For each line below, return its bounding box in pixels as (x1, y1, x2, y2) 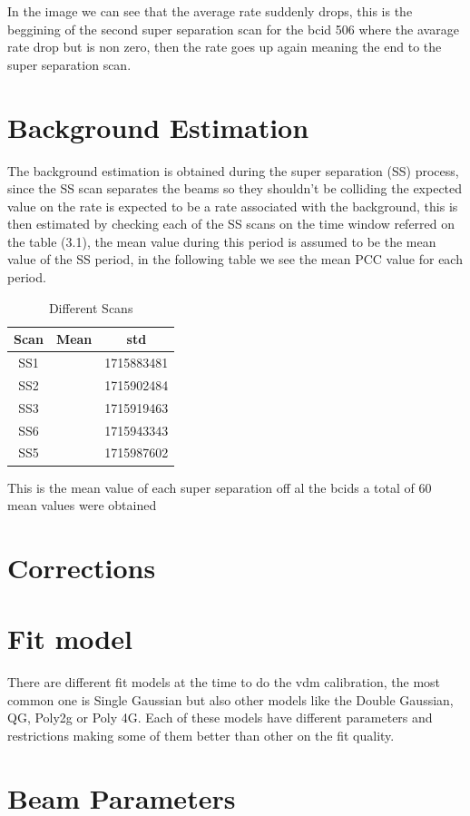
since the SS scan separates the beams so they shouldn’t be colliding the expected (7, 179, 463, 198)
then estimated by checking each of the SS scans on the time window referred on (7, 214, 455, 233)
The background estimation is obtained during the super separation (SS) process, (7, 161, 459, 180)
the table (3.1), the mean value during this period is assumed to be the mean (7, 231, 436, 251)
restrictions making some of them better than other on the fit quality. (7, 726, 395, 745)
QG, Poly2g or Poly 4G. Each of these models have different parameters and (7, 708, 433, 727)
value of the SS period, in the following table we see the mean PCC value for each (7, 250, 463, 269)
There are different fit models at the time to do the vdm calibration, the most (7, 673, 441, 692)
